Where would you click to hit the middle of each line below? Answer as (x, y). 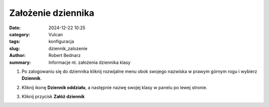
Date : (15, 28)
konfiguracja (61, 42)
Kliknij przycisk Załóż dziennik (53, 97)
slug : (14, 48)
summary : (20, 62)
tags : (15, 42)
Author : (17, 55)
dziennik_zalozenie (68, 48)
